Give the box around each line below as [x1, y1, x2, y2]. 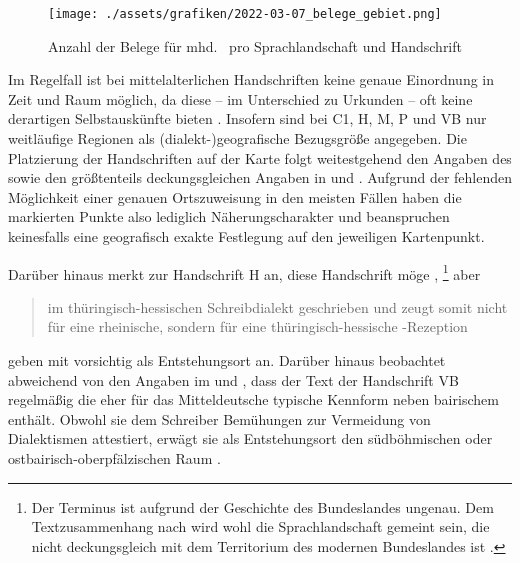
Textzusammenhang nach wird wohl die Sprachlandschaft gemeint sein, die [31, 516, 490, 537]
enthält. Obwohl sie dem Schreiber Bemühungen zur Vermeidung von [8, 408, 431, 429]
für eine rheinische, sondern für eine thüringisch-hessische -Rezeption [47, 316, 468, 337]
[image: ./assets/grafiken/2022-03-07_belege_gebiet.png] [48, 7, 442, 21]
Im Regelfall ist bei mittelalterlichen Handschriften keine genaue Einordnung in [8, 69, 495, 90]
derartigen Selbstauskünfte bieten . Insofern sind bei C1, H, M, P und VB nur [8, 108, 487, 129]
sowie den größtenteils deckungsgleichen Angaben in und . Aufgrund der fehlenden [8, 167, 513, 188]
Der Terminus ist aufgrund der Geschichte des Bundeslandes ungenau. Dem [31, 496, 494, 517]
